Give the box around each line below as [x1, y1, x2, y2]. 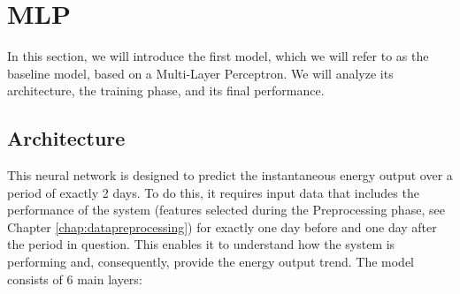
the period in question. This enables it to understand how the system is [7, 235, 395, 253]
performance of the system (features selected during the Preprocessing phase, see [7, 200, 445, 219]
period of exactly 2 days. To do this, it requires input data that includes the [7, 183, 419, 201]
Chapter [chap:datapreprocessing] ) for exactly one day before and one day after [7, 217, 437, 236]
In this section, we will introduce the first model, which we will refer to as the [7, 47, 429, 65]
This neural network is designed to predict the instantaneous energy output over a [7, 166, 453, 185]
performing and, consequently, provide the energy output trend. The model [7, 253, 414, 271]
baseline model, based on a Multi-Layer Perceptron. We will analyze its [7, 64, 394, 82]
